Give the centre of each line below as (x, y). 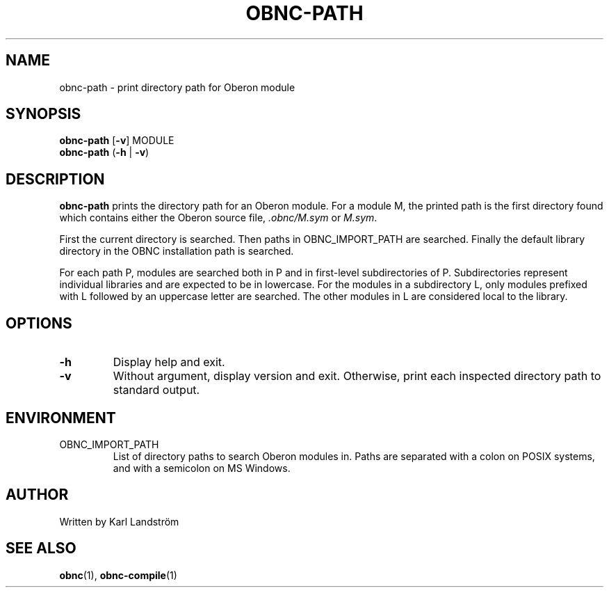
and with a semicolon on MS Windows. (202, 468)
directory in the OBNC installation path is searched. (177, 251)
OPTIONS (39, 323)
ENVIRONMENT (61, 418)
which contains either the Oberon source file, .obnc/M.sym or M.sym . (218, 218)
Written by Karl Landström (119, 521)
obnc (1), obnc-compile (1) (118, 575)
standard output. (156, 390)
